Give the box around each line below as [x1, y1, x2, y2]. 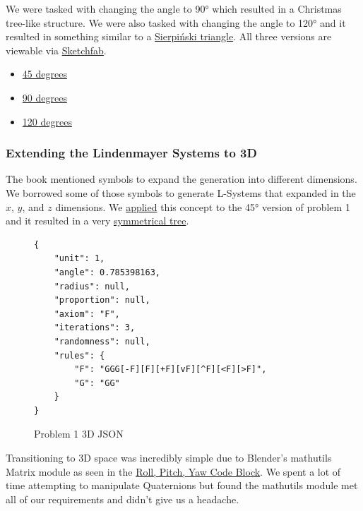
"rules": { [54, 350, 105, 361]
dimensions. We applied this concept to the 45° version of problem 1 [55, 199, 350, 214]
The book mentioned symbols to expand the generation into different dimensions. [6, 172, 357, 186]
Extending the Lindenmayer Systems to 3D [6, 144, 257, 162]
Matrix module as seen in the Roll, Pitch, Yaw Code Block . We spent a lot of [6, 464, 341, 479]
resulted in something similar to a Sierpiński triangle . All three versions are [6, 29, 332, 44]
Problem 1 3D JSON [34, 426, 124, 441]
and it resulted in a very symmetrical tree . [6, 213, 189, 228]
